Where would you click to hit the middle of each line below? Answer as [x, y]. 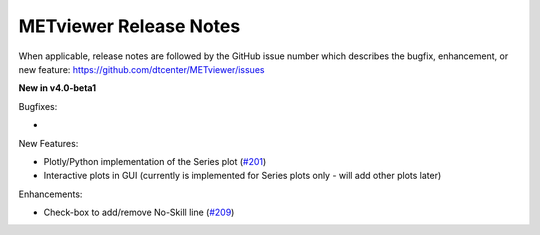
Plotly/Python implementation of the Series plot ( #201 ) [155, 161]
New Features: [48, 143]
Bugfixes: [38, 106]
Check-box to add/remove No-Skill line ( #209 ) [139, 212]
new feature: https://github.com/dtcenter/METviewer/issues [141, 69]
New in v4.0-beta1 [57, 88]
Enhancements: [50, 194]
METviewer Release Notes [129, 26]
